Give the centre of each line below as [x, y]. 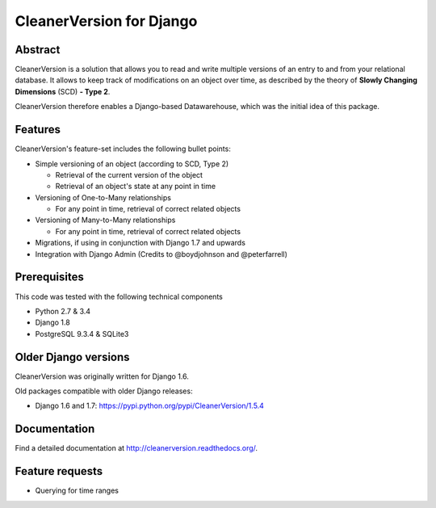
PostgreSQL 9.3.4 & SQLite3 [82, 334]
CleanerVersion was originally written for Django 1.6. [102, 376]
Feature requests [59, 471]
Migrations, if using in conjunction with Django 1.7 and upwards [140, 243]
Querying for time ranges [77, 491]
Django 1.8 [52, 322]
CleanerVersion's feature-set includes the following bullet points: [123, 149]
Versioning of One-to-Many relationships [103, 197]
